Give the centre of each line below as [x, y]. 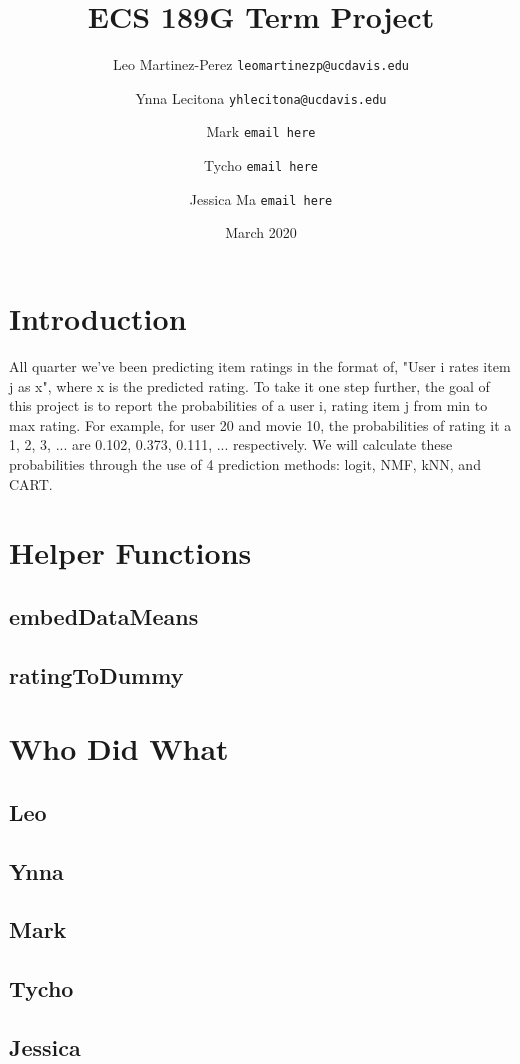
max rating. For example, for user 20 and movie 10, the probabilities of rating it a [260, 424]
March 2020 [261, 232]
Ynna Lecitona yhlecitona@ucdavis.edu [261, 97]
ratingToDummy [96, 674]
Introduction [98, 318]
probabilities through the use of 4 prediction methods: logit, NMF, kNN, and [245, 463]
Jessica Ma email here [261, 198]
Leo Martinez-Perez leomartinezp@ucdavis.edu [261, 64]
